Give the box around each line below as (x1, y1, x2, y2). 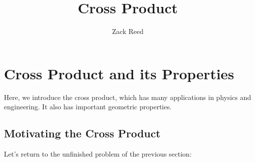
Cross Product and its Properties (4, 63, 234, 83)
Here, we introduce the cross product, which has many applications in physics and (4, 92, 252, 102)
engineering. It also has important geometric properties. (4, 101, 172, 112)
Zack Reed (112, 26, 143, 36)
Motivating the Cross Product (4, 126, 161, 141)
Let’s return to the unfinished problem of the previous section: (4, 149, 192, 159)
